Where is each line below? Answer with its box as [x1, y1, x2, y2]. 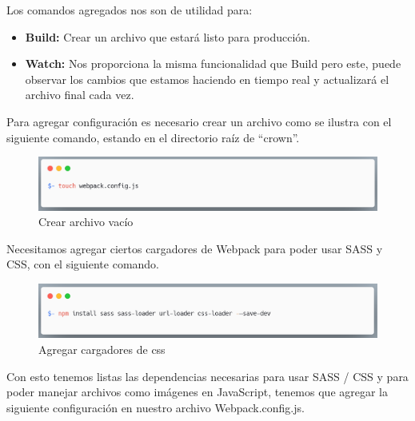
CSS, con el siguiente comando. [6, 256, 160, 272]
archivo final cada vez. [25, 86, 134, 103]
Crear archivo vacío [38, 213, 134, 230]
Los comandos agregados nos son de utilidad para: [6, 2, 253, 18]
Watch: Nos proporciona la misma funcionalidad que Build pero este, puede [25, 55, 401, 72]
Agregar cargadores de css [38, 340, 166, 357]
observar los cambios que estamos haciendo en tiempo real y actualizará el [25, 70, 389, 87]
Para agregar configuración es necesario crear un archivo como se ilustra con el [6, 113, 392, 129]
